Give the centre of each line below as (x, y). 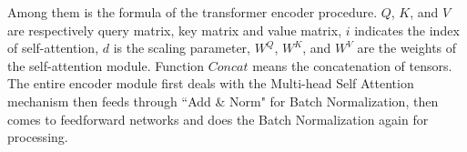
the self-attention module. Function (106, 65)
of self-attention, (53, 48)
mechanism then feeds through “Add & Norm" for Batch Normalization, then (223, 101)
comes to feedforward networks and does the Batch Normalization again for (218, 119)
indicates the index (407, 30)
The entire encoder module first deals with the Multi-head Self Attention (211, 83)
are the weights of (407, 48)
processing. (38, 137)
